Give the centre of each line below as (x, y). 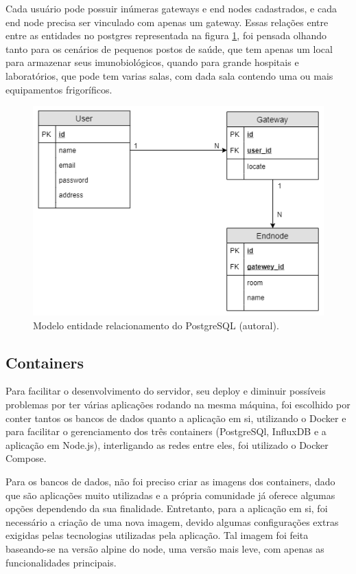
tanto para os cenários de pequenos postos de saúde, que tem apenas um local (169, 48)
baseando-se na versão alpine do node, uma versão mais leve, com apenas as (165, 548)
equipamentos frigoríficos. (59, 89)
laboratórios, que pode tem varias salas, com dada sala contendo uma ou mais (169, 75)
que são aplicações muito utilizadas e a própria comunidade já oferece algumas (170, 495)
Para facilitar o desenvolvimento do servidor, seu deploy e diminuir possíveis (166, 391)
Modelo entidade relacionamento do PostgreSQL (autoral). (156, 325)
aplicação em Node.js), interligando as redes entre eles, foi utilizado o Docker (167, 444)
